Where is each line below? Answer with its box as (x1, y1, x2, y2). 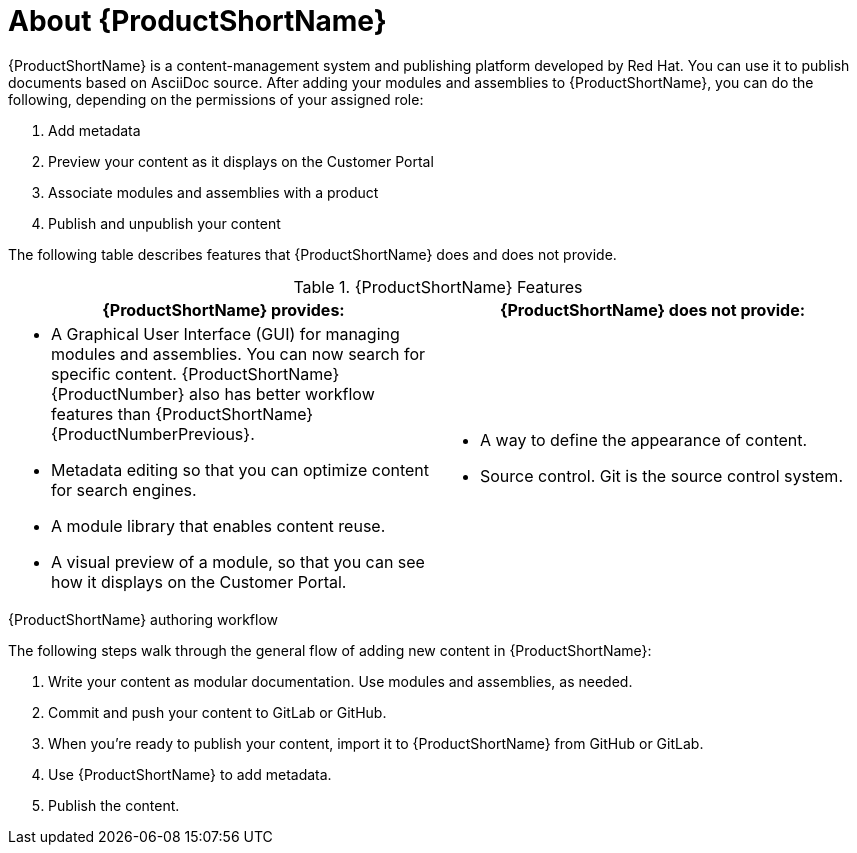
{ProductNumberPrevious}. (51, 423, 255, 444)
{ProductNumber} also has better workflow (51, 383, 375, 404)
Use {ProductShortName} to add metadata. (48, 765, 332, 783)
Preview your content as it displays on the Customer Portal (48, 152, 434, 170)
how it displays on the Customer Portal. (51, 571, 347, 592)
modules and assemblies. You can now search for (51, 343, 426, 364)
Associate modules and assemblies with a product (48, 183, 379, 201)
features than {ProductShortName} (51, 403, 314, 424)
